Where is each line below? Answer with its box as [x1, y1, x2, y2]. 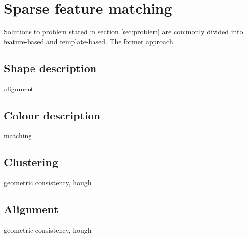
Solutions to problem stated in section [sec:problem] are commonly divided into [4, 27, 243, 37]
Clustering [4, 154, 58, 170]
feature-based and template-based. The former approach [4, 36, 173, 46]
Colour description [4, 107, 101, 122]
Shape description [4, 60, 97, 75]
